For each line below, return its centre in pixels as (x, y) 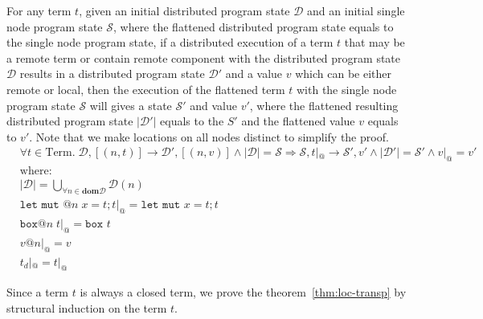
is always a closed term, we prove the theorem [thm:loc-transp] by (243, 292)
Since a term (38, 292)
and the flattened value (298, 121)
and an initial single (356, 10)
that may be (375, 42)
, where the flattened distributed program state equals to (253, 26)
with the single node (346, 89)
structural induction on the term (87, 307)
